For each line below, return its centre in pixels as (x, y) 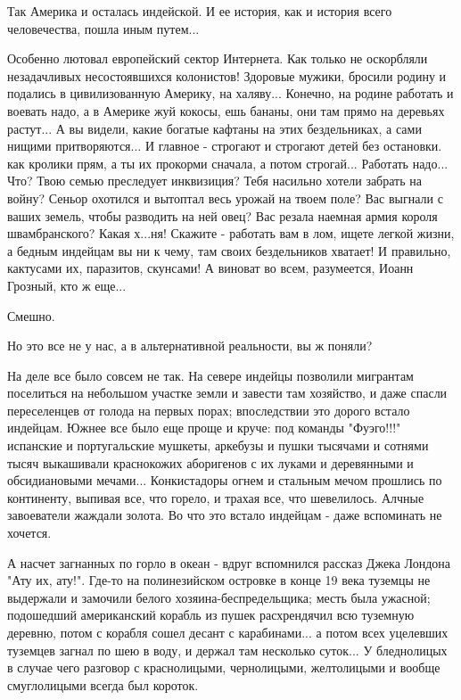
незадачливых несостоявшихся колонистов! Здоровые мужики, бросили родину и (227, 75)
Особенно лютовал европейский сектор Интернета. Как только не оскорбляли (218, 58)
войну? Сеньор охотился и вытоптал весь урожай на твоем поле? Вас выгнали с (225, 198)
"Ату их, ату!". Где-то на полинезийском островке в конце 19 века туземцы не (219, 580)
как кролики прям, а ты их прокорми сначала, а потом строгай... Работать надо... (228, 163)
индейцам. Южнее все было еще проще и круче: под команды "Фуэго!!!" (204, 428)
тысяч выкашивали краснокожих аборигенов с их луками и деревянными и (210, 462)
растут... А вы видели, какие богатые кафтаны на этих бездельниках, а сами (214, 128)
